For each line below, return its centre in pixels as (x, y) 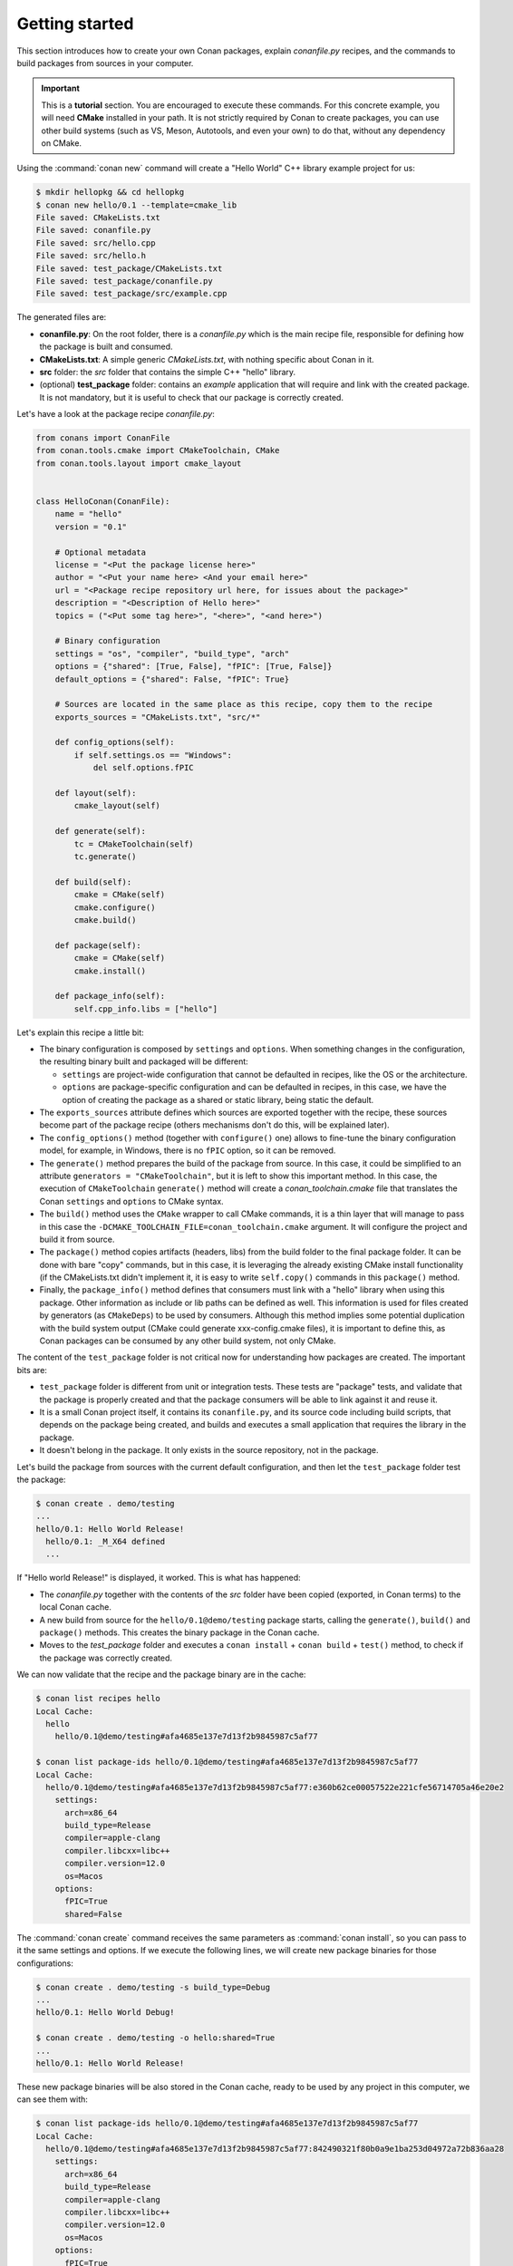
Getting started (75, 24)
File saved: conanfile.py (93, 230)
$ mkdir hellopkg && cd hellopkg (110, 192)
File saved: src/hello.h (91, 256)
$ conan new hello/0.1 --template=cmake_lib (136, 205)
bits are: (32, 1370)
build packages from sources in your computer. (105, 63)
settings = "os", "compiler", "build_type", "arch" (172, 654)
